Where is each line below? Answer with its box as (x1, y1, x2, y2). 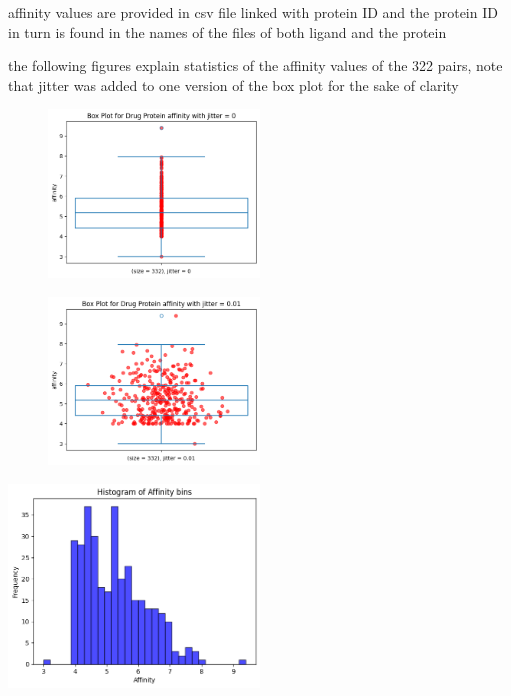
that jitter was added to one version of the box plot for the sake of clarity (8, 74, 459, 95)
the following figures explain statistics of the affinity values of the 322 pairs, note (8, 55, 503, 76)
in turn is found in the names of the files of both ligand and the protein (8, 21, 447, 42)
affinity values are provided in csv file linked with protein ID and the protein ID (8, 2, 498, 22)
